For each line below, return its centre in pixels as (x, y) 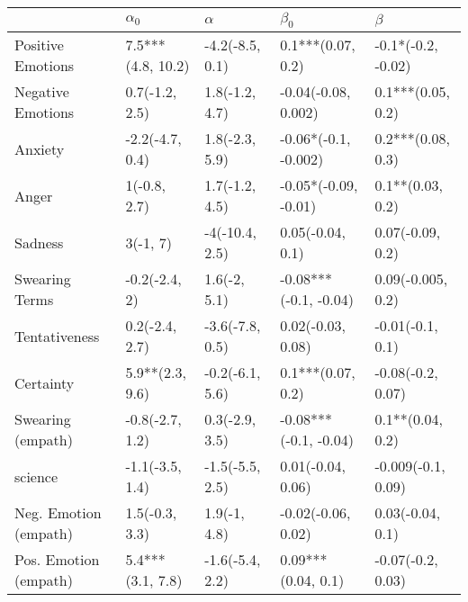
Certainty (45, 382)
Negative (42, 92)
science (36, 476)
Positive (39, 45)
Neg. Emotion (58, 513)
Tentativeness (57, 336)
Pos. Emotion (57, 560)
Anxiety (40, 148)
